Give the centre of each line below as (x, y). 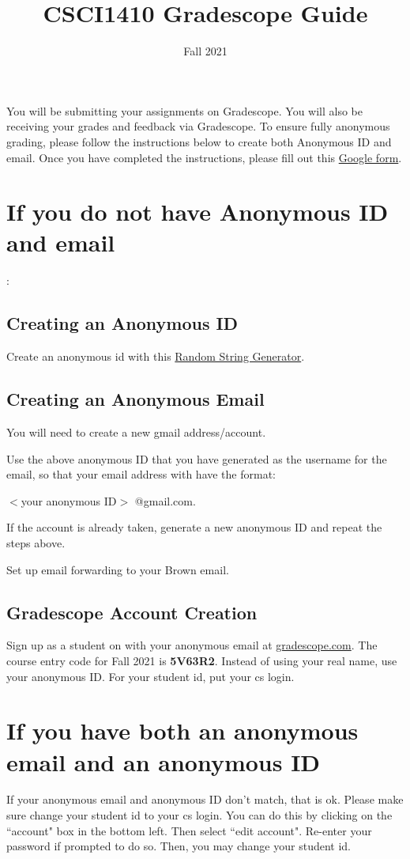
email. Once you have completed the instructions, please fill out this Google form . (204, 157)
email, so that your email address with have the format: (141, 474)
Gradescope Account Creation (132, 612)
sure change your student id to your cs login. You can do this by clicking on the (199, 815)
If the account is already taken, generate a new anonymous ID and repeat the (194, 527)
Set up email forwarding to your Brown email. (118, 569)
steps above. (36, 542)
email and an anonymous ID (164, 761)
